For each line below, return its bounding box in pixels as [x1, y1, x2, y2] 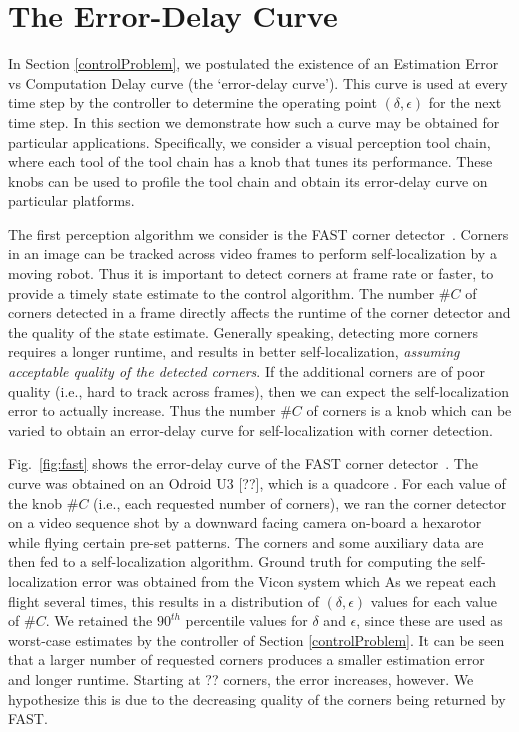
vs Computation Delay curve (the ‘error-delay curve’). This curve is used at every [8, 72, 508, 93]
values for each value [370, 590, 497, 611]
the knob [8, 492, 63, 513]
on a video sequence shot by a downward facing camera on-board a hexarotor [8, 512, 482, 533]
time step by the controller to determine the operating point [8, 92, 377, 113]
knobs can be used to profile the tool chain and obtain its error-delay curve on [8, 170, 488, 191]
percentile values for [185, 610, 308, 631]
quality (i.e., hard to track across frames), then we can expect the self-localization [8, 380, 509, 401]
